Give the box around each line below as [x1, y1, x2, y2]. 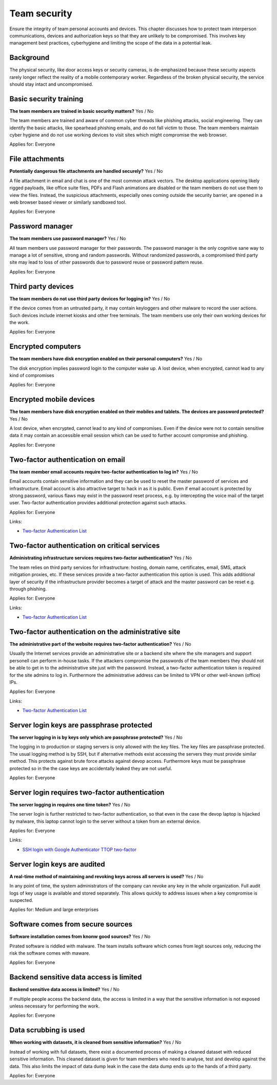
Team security [9, 8, 73, 19]
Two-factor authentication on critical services [9, 541, 160, 550]
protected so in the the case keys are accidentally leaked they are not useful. [9, 765, 172, 772]
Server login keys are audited [9, 860, 105, 869]
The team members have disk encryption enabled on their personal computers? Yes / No [9, 356, 203, 362]
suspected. [9, 897, 33, 903]
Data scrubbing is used [9, 1026, 85, 1035]
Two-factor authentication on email [9, 455, 125, 464]
